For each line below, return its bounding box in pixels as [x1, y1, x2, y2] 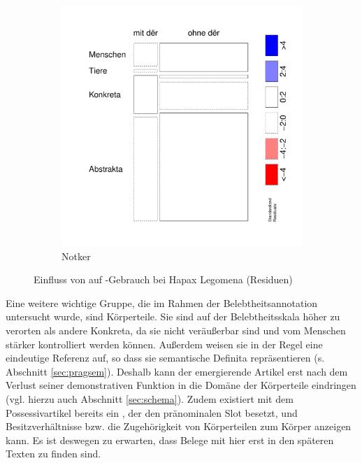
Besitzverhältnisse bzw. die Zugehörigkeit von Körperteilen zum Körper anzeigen [6, 419, 352, 434]
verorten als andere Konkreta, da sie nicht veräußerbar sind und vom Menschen [6, 322, 346, 337]
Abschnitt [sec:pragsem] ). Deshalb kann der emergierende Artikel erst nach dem [6, 364, 348, 378]
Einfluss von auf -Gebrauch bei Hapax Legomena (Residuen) [34, 272, 293, 287]
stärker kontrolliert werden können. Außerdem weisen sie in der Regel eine [6, 336, 323, 351]
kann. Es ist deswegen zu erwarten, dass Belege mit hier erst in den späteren [6, 432, 334, 447]
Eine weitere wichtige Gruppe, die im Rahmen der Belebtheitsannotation [6, 295, 318, 310]
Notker [61, 248, 91, 263]
